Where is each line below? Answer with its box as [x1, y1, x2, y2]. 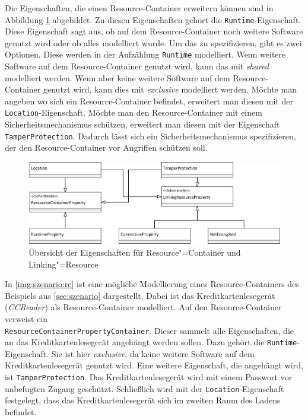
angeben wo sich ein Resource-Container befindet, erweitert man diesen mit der [5, 94, 293, 107]
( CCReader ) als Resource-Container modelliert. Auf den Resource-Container [5, 301, 282, 313]
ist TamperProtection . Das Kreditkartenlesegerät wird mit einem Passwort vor [5, 371, 293, 383]
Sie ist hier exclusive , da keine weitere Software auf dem [51, 347, 255, 359]
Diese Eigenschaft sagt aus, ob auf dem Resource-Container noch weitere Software [5, 25, 303, 37]
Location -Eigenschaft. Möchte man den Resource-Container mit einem [5, 106, 262, 119]
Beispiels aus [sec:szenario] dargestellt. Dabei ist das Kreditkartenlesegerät [5, 289, 275, 301]
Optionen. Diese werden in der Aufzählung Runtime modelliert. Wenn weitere [5, 48, 286, 61]
